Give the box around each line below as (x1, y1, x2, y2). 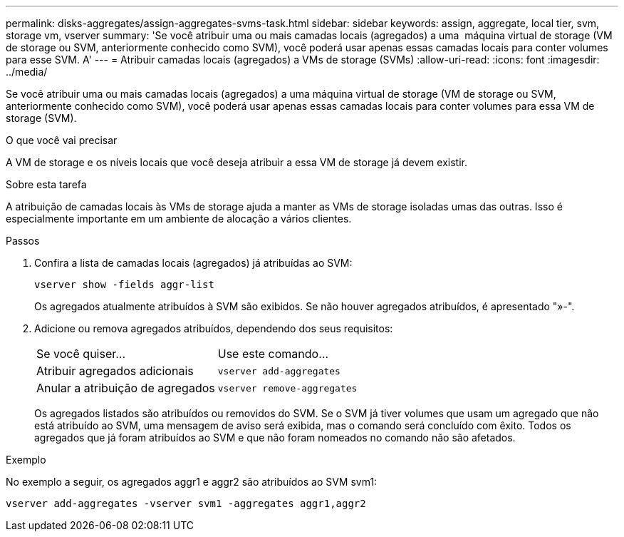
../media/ (6, 66, 48, 78)
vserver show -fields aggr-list (34, 279, 214, 290)
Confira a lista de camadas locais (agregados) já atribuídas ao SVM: (34, 257, 353, 269)
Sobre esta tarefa (6, 178, 87, 190)
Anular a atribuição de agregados (36, 381, 215, 395)
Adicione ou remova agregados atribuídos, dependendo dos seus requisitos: (34, 322, 393, 334)
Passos (6, 235, 40, 247)
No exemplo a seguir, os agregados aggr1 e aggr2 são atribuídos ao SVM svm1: (6, 476, 378, 488)
